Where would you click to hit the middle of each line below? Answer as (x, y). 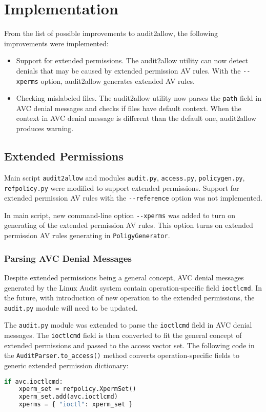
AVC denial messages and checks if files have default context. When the (129, 108)
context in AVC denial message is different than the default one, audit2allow (136, 118)
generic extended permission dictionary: (66, 365)
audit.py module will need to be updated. (71, 307)
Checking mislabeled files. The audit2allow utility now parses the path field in (139, 98)
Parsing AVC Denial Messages (68, 258)
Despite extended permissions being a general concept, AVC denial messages (124, 277)
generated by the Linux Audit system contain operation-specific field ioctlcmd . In (133, 287)
